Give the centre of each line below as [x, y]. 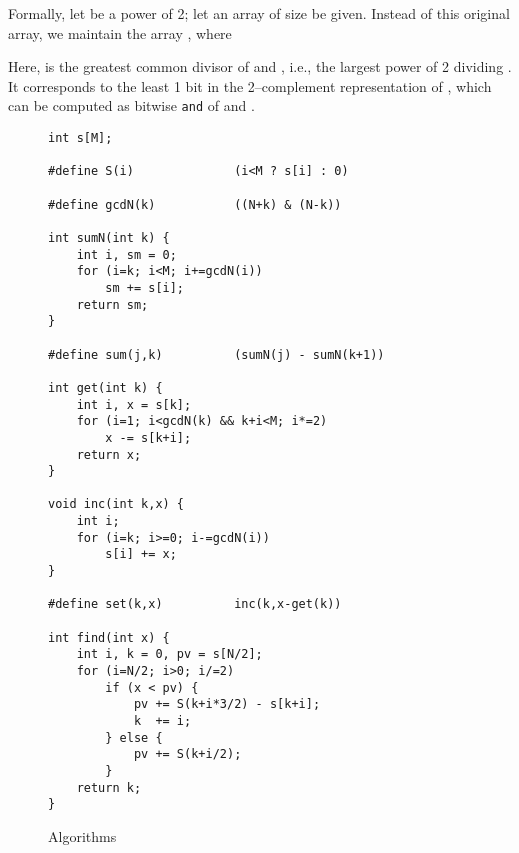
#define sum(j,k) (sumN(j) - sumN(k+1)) [216, 354]
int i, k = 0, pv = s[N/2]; [169, 654]
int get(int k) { [105, 387]
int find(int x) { [109, 637]
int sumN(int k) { [109, 237]
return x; [109, 454]
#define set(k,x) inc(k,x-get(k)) [195, 604]
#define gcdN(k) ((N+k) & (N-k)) [195, 204]
